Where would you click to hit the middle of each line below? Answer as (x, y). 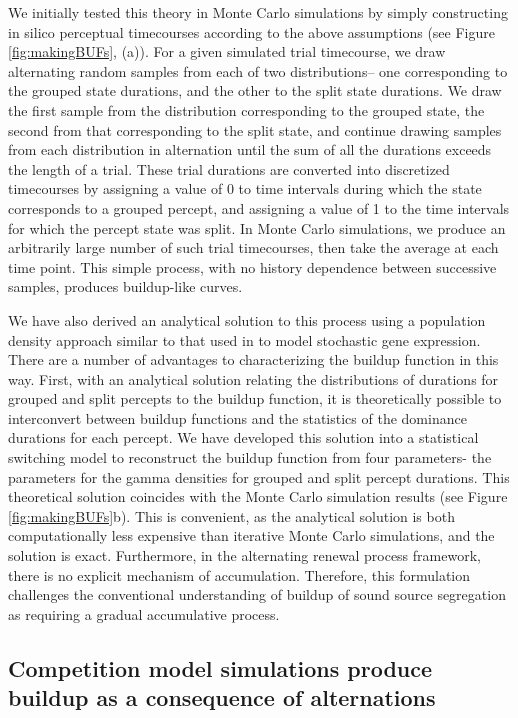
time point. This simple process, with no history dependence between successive (252, 266)
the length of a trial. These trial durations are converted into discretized (229, 168)
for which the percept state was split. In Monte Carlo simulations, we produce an (257, 227)
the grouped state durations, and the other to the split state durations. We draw (255, 90)
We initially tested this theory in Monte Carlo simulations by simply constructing (258, 12)
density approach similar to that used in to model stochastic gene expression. (244, 339)
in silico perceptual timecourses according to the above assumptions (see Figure (251, 31)
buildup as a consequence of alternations (222, 697)
